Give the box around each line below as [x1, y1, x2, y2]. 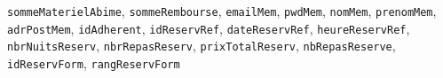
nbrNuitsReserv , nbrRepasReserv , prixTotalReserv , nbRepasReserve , [7, 36, 396, 55]
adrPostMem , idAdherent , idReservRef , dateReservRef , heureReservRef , [7, 19, 410, 37]
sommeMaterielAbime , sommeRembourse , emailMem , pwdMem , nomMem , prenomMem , [7, 2, 437, 19]
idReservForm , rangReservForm [7, 53, 180, 72]
